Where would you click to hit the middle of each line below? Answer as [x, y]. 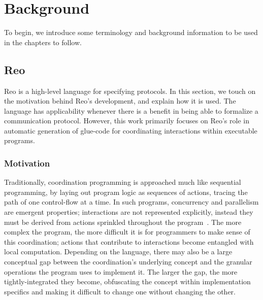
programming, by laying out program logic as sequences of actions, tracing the [126, 192]
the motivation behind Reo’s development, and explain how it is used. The [120, 101]
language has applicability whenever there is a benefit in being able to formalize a [131, 110]
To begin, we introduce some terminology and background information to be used [131, 32]
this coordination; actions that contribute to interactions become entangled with [129, 241]
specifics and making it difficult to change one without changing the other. [120, 291]
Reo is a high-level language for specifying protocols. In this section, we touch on [130, 91]
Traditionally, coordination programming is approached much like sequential [123, 182]
